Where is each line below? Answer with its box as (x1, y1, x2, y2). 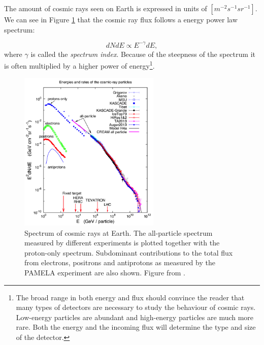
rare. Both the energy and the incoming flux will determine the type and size (16, 322, 256, 332)
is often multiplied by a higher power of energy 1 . (4, 59, 155, 71)
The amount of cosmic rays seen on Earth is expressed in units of (4, 3, 207, 13)
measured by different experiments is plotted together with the (24, 237, 220, 248)
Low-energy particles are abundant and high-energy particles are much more (16, 311, 254, 322)
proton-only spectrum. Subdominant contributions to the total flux (24, 247, 233, 258)
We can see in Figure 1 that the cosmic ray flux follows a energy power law (4, 14, 238, 24)
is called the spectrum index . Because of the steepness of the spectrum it (30, 48, 255, 59)
